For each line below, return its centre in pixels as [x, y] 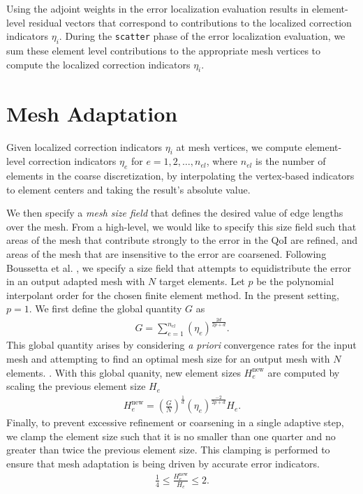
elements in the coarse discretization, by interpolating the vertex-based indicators [180, 176]
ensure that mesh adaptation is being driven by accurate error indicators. [163, 463]
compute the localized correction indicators [98, 64]
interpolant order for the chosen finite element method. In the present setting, [173, 295]
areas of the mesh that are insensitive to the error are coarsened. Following [166, 254]
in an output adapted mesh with [76, 281]
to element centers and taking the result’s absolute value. [128, 189]
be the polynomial [295, 281]
